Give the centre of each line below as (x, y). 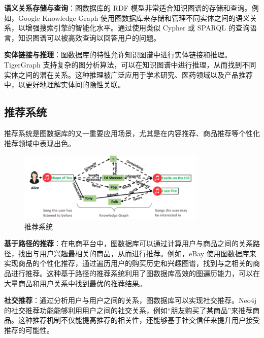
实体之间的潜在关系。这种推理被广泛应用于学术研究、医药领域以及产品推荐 (128, 74)
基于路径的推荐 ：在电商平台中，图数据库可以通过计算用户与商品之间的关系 (128, 243)
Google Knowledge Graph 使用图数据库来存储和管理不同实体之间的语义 (134, 18)
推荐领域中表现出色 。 (40, 143)
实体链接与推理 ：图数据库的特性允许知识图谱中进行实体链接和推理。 (118, 55)
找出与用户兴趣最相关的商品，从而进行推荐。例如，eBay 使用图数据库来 (137, 253)
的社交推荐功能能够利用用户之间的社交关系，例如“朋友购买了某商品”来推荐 (128, 310)
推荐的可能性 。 (29, 330)
